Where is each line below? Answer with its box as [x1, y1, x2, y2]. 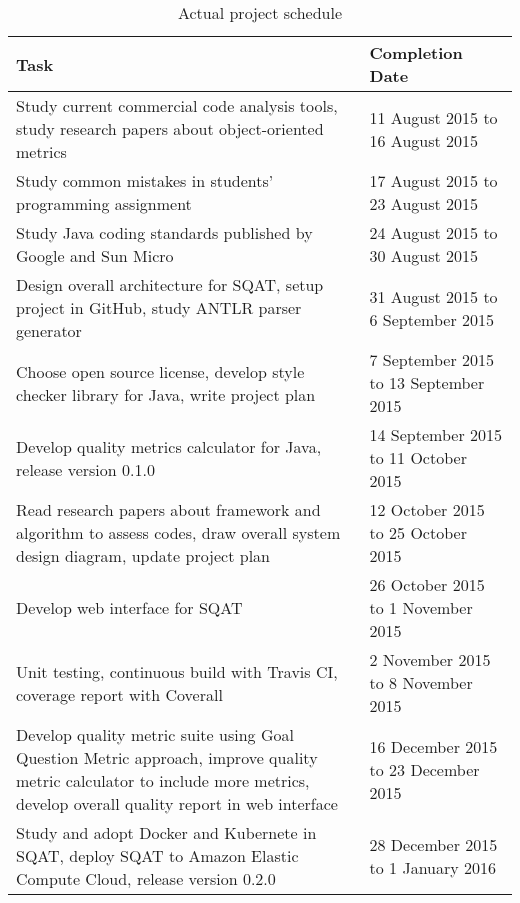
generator [16, 319, 82, 342]
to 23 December [369, 757, 480, 781]
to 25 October [369, 521, 467, 544]
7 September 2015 [369, 348, 495, 371]
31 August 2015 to [369, 284, 498, 308]
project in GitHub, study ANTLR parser [16, 296, 302, 319]
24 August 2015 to [369, 221, 498, 244]
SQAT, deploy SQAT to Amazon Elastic [16, 844, 299, 867]
